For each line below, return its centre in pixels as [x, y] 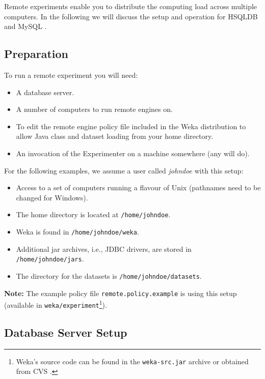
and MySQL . [25, 26]
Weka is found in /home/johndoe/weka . [77, 231]
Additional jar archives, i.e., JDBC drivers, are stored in [104, 249]
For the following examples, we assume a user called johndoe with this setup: [124, 170]
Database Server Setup [66, 332]
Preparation [36, 54]
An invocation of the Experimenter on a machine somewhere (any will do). [133, 153]
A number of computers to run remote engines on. [94, 109]
